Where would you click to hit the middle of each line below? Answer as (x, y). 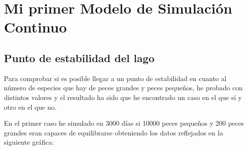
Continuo (35, 27)
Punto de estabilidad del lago (79, 58)
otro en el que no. (30, 107)
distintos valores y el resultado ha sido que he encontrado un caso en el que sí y (123, 97)
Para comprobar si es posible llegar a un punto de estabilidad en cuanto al (115, 78)
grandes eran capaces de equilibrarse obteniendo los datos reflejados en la (114, 132)
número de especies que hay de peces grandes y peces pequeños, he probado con (123, 88)
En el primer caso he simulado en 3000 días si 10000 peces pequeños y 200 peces (124, 123)
